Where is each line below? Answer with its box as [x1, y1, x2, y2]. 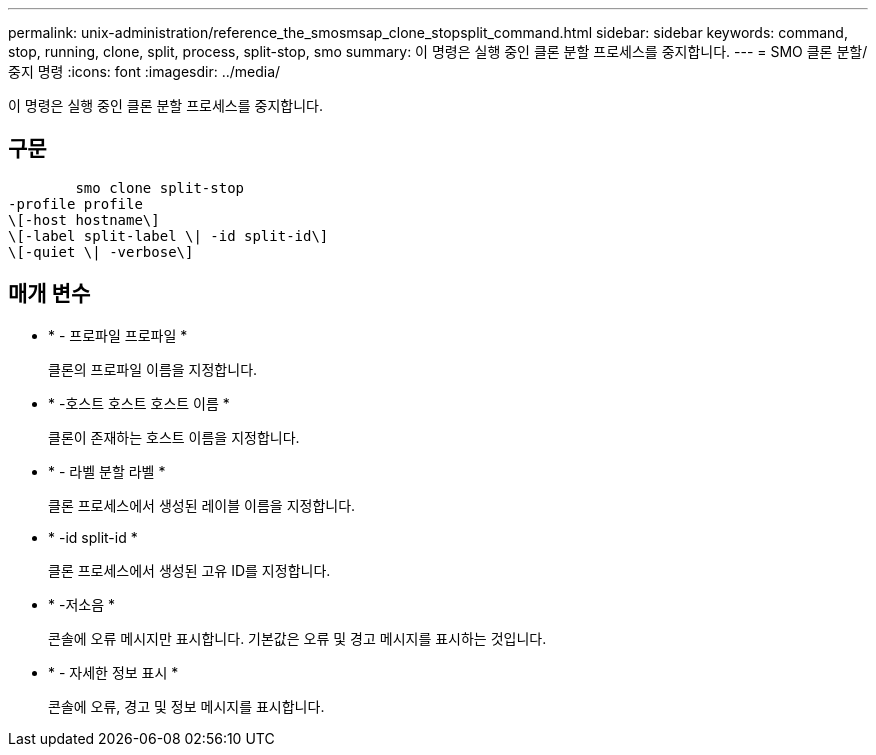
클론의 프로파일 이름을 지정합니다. [48, 360, 258, 378]
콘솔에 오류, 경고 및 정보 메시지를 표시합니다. [48, 697, 325, 715]
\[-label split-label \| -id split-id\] [8, 227, 329, 244]
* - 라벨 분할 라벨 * [48, 462, 166, 480]
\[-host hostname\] [8, 211, 160, 228]
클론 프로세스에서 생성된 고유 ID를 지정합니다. [48, 561, 331, 579]
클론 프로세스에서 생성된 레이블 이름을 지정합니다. [48, 496, 356, 514]
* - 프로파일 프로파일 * [48, 326, 188, 344]
